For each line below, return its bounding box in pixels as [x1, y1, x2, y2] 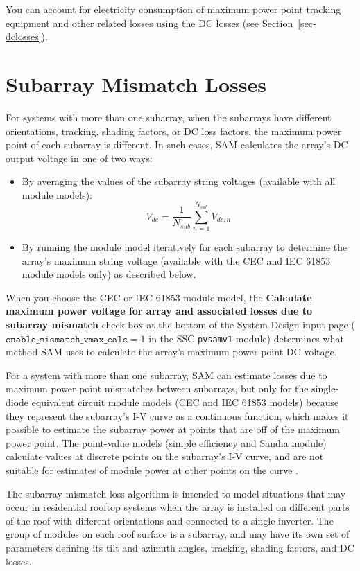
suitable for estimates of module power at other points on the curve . [6, 462, 299, 477]
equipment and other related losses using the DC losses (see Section [6, 15, 293, 30]
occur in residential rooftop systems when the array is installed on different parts [6, 500, 350, 514]
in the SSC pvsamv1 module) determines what [148, 331, 344, 345]
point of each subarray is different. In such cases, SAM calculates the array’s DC [6, 137, 348, 152]
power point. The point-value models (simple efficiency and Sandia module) [6, 435, 327, 450]
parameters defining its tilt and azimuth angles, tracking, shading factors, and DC [6, 540, 354, 554]
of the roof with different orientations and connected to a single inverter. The [6, 513, 334, 527]
